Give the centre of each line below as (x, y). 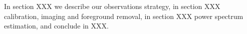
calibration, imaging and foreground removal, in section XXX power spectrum (124, 16)
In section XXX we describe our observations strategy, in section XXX (112, 6)
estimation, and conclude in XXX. (56, 26)
